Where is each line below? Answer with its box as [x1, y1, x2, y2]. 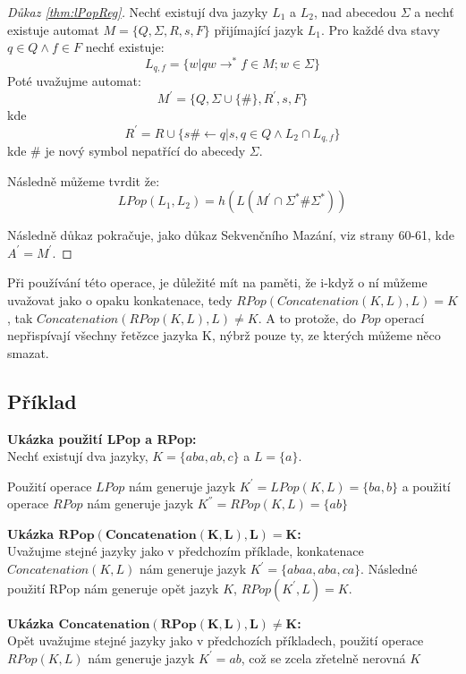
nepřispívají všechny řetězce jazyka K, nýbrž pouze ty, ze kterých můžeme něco [7, 326, 441, 345]
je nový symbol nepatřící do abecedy [45, 141, 246, 159]
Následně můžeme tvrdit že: [7, 171, 160, 190]
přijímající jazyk [214, 20, 304, 38]
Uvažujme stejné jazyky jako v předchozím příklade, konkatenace [7, 542, 364, 560]
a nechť [414, 3, 454, 21]
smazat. [7, 343, 49, 362]
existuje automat [7, 20, 99, 38]
